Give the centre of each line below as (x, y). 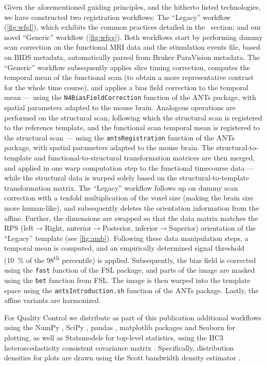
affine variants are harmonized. (53, 300)
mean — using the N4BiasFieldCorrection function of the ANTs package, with (130, 97)
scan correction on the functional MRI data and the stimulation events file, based (132, 47)
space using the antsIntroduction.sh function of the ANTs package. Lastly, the (131, 290)
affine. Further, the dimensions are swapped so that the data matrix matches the (131, 218)
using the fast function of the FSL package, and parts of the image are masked (130, 270)
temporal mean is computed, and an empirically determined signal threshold (124, 248)
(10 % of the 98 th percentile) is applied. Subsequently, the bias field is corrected (130, 259)
